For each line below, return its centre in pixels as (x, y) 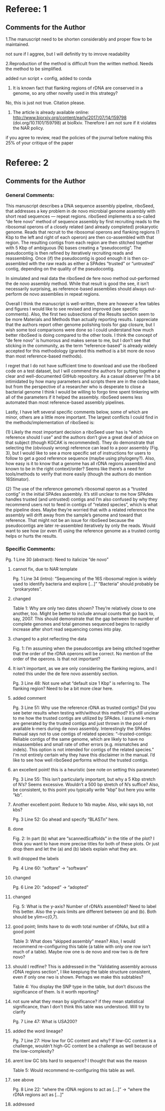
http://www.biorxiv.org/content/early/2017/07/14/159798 (69, 118)
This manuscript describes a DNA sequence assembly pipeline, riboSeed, (80, 205)
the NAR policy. (28, 128)
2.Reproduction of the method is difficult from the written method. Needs (80, 63)
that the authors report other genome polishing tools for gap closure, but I (80, 324)
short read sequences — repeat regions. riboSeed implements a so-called (81, 216)
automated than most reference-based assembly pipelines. (65, 402)
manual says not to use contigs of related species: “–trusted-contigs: (82, 734)
